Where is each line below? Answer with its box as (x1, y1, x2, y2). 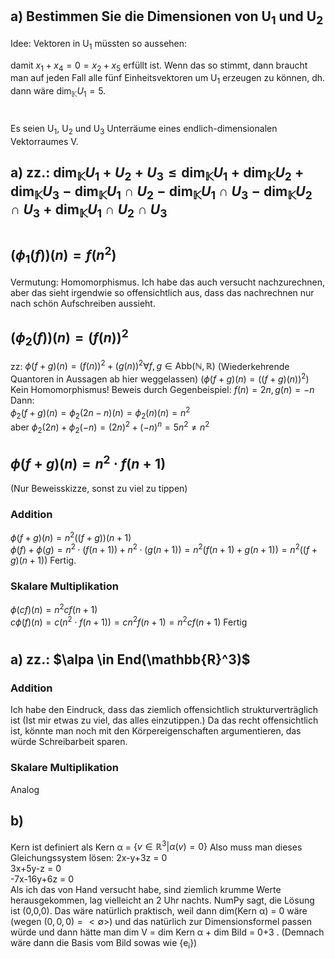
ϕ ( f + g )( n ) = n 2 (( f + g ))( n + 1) (10, 530, 132, 543)
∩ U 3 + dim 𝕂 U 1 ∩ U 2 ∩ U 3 (10, 201, 168, 220)
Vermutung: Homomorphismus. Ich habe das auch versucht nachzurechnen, (10, 276, 325, 288)
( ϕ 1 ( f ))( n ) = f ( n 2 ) (10, 244, 117, 267)
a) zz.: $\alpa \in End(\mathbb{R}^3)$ (10, 651, 251, 668)
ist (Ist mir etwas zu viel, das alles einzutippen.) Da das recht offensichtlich (10, 714, 319, 727)
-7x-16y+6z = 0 (10, 873, 75, 885)
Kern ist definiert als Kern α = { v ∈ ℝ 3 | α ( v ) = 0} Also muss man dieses (10, 839, 303, 853)
